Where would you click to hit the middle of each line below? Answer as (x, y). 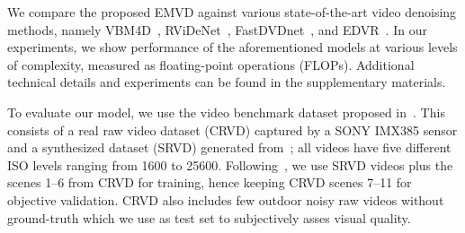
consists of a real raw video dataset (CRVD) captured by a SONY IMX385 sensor (232, 129)
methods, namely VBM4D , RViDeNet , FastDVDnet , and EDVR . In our (217, 29)
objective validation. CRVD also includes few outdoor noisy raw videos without (226, 199)
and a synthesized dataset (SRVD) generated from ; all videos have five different (229, 147)
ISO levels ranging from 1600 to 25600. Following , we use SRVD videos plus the (230, 164)
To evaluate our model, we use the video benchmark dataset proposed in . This (226, 112)
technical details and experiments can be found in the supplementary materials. (227, 82)
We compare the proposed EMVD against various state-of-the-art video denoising (232, 12)
